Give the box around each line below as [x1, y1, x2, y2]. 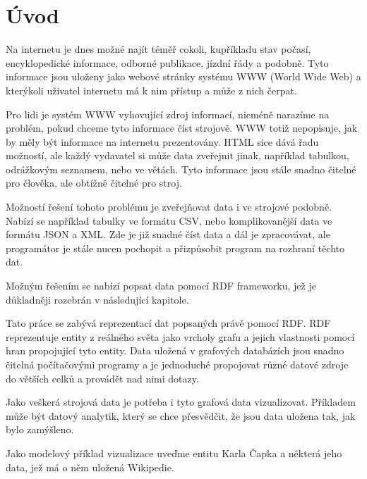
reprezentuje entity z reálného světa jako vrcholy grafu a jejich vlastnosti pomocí [6, 329, 355, 344]
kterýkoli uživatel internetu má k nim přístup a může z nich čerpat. [6, 82, 297, 97]
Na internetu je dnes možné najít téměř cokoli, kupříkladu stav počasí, [6, 42, 311, 56]
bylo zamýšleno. [6, 422, 74, 437]
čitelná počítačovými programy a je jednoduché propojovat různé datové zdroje [6, 357, 349, 371]
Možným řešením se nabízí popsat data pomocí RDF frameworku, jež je [6, 278, 316, 293]
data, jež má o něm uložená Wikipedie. [6, 459, 174, 474]
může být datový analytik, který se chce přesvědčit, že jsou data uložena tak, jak [6, 408, 356, 423]
